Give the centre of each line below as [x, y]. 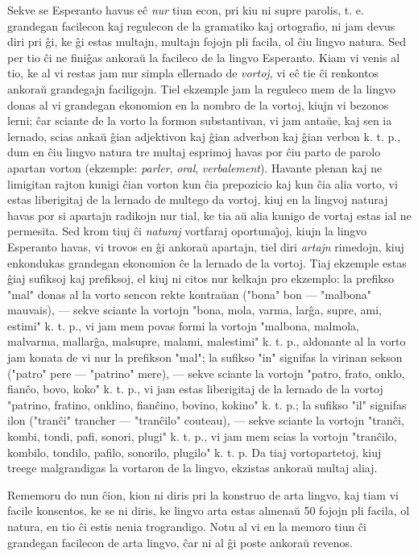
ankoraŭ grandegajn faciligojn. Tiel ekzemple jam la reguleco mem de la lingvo [201, 88]
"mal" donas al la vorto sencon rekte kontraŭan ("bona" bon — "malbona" [190, 294]
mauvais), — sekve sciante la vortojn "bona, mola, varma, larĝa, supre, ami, [195, 310]
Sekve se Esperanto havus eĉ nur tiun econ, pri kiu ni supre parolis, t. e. [186, 10]
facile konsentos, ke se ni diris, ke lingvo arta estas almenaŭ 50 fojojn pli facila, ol [209, 510]
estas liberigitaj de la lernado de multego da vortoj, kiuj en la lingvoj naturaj [198, 199]
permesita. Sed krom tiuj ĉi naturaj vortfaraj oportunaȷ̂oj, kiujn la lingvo [187, 231]
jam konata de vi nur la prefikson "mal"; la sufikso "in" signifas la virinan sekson [205, 357]
